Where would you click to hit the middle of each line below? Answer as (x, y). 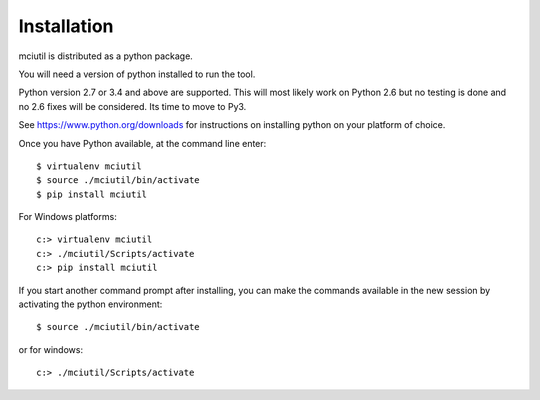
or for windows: (51, 349)
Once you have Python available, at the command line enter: (142, 143)
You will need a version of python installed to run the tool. (137, 74)
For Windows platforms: (67, 217)
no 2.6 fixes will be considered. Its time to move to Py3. (132, 106)
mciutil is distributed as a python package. (106, 56)
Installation (66, 26)
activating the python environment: (90, 304)
